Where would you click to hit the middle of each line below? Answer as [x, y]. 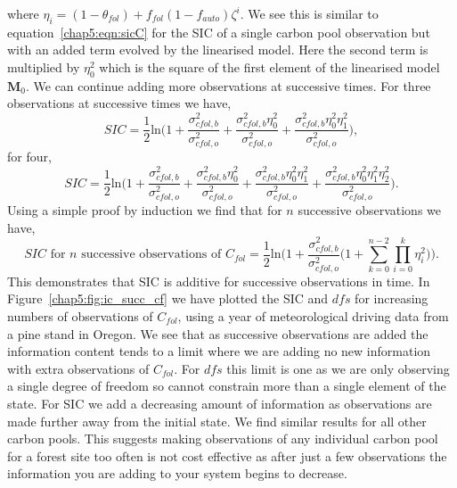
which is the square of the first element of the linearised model [269, 66]
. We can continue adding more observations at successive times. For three [228, 85]
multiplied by [44, 66]
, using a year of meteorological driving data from [313, 315]
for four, [29, 157]
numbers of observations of [80, 315]
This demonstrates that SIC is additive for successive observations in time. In [219, 281]
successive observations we [369, 210]
